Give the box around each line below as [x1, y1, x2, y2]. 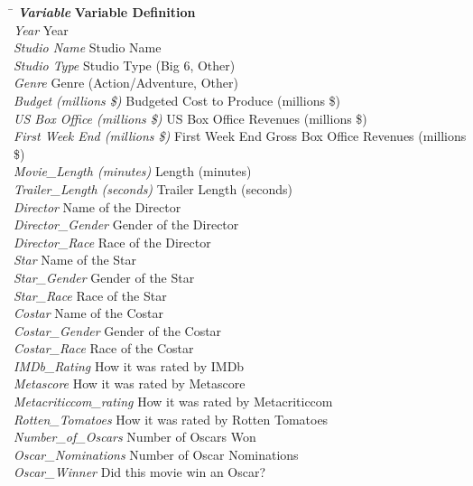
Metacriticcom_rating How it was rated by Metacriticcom [14, 392, 333, 411]
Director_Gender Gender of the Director [14, 215, 239, 234]
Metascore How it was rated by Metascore [14, 374, 246, 393]
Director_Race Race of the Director [14, 232, 211, 251]
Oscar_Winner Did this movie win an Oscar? [14, 463, 266, 481]
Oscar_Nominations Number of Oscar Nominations [14, 444, 299, 463]
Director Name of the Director [14, 197, 181, 216]
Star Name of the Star [14, 250, 137, 269]
